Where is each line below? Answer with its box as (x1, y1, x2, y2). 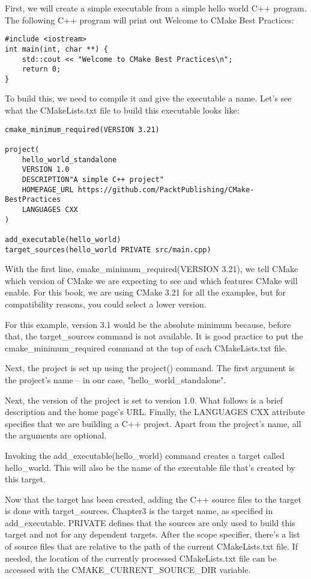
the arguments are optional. (5, 429, 107, 441)
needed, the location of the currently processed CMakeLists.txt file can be (5, 551, 277, 564)
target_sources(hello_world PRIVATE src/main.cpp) (5, 245, 211, 254)
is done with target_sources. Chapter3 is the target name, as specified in (5, 505, 273, 517)
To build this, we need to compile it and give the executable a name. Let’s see (5, 92, 292, 105)
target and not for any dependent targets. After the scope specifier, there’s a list (5, 528, 300, 541)
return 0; (22, 65, 61, 74)
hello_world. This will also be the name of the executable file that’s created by (5, 461, 295, 473)
